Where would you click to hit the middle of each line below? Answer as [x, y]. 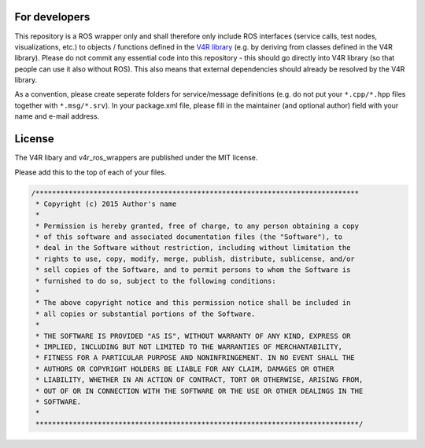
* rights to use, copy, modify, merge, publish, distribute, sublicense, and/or [196, 259]
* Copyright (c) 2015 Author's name [106, 204]
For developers [52, 17]
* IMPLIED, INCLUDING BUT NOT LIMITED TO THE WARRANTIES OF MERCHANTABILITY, [189, 347]
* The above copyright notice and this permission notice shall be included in [193, 303]
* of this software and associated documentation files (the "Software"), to [189, 237]
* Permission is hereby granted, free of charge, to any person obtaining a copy [198, 226]
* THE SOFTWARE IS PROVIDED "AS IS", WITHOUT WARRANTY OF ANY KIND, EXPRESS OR [193, 336]
